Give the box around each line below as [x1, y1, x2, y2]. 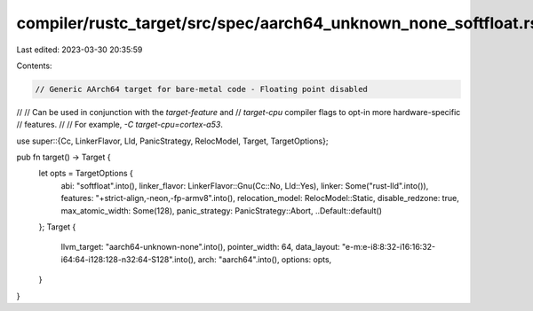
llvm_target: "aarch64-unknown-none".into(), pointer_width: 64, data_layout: [60, 242, 341, 253]
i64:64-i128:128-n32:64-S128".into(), [60, 253, 196, 265]
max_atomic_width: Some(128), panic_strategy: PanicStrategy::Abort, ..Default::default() [60, 205, 382, 216]
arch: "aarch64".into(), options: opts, [197, 253, 332, 265]
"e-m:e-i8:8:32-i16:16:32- [341, 242, 436, 253]
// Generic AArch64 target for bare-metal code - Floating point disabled [35, 84, 369, 94]
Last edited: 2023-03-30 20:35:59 [16, 44, 143, 55]
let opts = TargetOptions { [38, 168, 133, 179]
